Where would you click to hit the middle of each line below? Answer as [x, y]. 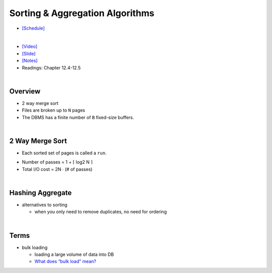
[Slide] [29, 53]
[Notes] [30, 61]
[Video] [30, 47]
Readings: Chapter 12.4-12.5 [51, 67]
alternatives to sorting [45, 205]
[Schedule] [33, 28]
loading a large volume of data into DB [74, 254]
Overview [25, 91]
